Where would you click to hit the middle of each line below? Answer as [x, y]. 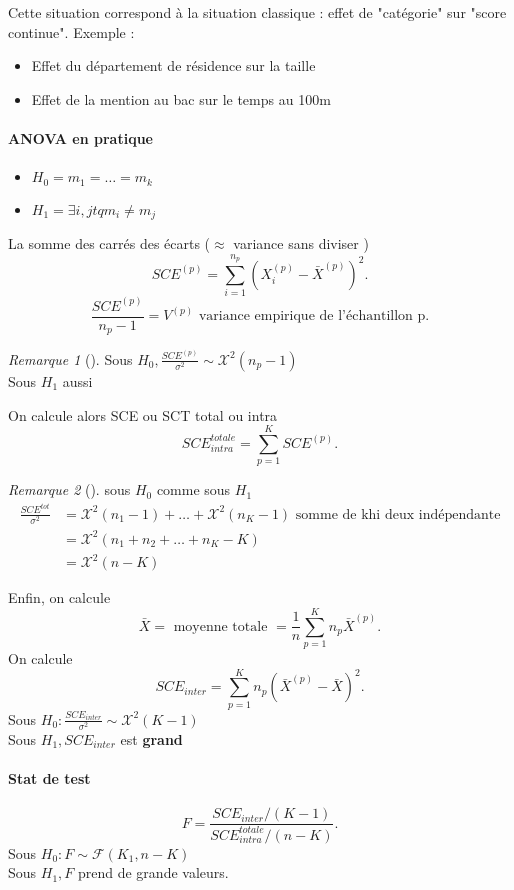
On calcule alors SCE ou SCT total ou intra [143, 414]
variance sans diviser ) [301, 243]
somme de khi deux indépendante [398, 514]
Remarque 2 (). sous [69, 489]
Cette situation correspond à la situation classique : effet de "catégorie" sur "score [257, 12]
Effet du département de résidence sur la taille [173, 65]
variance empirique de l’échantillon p [312, 316]
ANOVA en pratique [80, 137]
